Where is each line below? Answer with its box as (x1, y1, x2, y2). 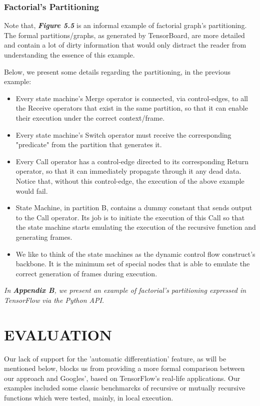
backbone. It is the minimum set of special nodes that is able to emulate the (15, 258, 250, 269)
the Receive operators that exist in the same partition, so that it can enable (15, 103, 248, 113)
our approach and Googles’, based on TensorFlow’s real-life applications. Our (4, 372, 240, 383)
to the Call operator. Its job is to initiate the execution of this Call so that (15, 212, 245, 222)
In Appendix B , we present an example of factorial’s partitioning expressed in (4, 285, 246, 295)
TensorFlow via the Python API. (4, 294, 104, 305)
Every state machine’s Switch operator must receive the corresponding (15, 129, 231, 140)
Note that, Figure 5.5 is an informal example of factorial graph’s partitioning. (4, 20, 247, 31)
